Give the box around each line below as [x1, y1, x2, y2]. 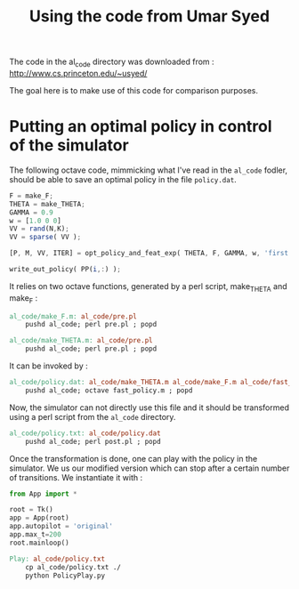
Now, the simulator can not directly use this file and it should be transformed [9, 402, 289, 413]
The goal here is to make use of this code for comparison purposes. [9, 85, 258, 95]
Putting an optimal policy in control [9, 117, 273, 137]
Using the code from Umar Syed [29, 6, 270, 27]
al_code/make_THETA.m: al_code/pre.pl [9, 336, 153, 345]
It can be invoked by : [9, 360, 88, 371]
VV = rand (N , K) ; [9, 224, 69, 233]
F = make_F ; [9, 191, 53, 200]
